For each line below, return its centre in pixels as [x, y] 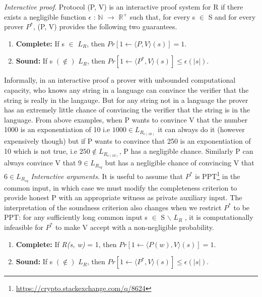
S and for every [232, 16]
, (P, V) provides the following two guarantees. [105, 26]
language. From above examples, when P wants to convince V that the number [126, 119]
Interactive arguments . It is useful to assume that [107, 176]
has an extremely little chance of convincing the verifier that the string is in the [127, 110]
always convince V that [40, 163]
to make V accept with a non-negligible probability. [135, 227]
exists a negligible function [45, 16]
